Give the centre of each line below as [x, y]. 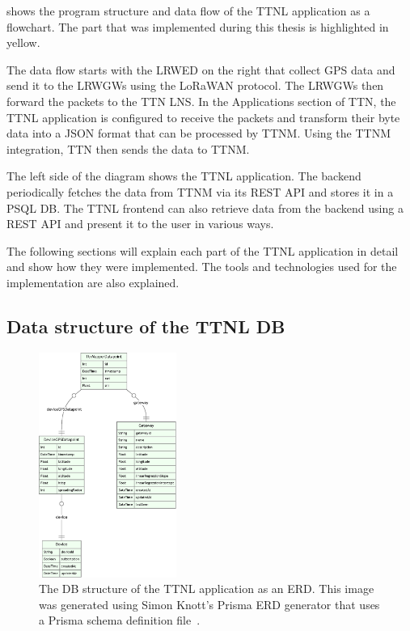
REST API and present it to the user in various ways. [140, 224]
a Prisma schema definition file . [120, 620]
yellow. [23, 42]
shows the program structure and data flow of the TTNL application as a [188, 11]
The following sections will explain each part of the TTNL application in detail [203, 250]
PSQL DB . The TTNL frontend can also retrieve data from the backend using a [205, 208]
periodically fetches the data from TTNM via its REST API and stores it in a [200, 191]
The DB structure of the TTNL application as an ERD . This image [207, 589]
